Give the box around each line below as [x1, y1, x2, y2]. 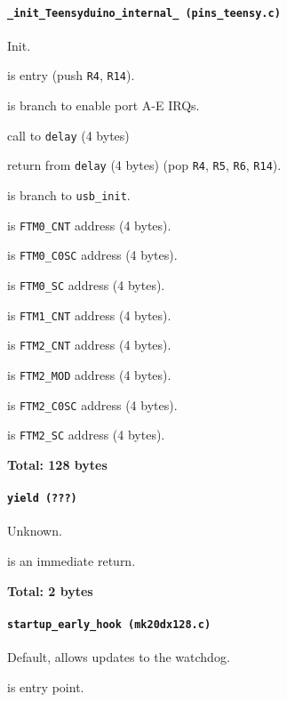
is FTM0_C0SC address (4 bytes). [7, 246, 178, 264]
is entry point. [7, 677, 84, 696]
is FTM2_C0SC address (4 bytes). [7, 395, 178, 414]
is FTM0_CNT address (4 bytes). [7, 215, 171, 234]
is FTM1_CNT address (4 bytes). [7, 305, 171, 324]
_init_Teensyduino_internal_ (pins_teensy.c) [7, 6, 281, 20]
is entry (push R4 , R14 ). [7, 66, 135, 85]
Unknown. [7, 521, 62, 540]
